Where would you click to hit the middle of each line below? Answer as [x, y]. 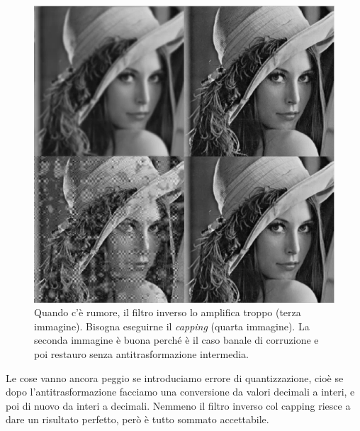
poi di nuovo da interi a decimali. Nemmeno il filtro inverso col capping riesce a [178, 405]
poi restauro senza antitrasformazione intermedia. [141, 354]
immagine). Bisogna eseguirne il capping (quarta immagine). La [172, 326]
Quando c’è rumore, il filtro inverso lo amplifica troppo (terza [168, 312]
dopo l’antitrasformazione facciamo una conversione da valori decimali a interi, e [180, 392]
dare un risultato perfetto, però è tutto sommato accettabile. [137, 419]
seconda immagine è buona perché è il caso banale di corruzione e [176, 340]
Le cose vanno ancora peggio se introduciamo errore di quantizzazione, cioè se [175, 377]
